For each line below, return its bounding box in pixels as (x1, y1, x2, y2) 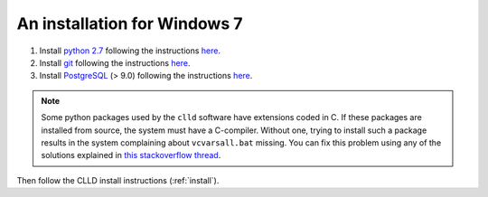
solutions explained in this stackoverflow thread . (41, 150, 221, 161)
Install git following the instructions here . (39, 57, 191, 68)
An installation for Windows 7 (16, 14, 243, 33)
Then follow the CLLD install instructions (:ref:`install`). (16, 174, 220, 185)
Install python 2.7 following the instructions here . (39, 45, 221, 56)
